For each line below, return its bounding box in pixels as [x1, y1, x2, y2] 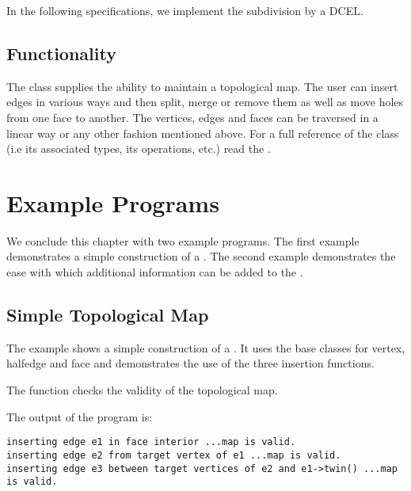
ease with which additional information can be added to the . [6, 264, 303, 280]
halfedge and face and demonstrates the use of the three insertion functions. [6, 355, 375, 371]
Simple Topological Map [6, 303, 209, 327]
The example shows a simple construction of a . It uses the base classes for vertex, [6, 339, 405, 356]
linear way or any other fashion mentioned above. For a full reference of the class [6, 124, 399, 141]
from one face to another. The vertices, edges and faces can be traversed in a [6, 108, 379, 125]
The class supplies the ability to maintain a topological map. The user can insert [6, 78, 398, 94]
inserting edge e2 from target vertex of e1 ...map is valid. [6, 449, 341, 461]
